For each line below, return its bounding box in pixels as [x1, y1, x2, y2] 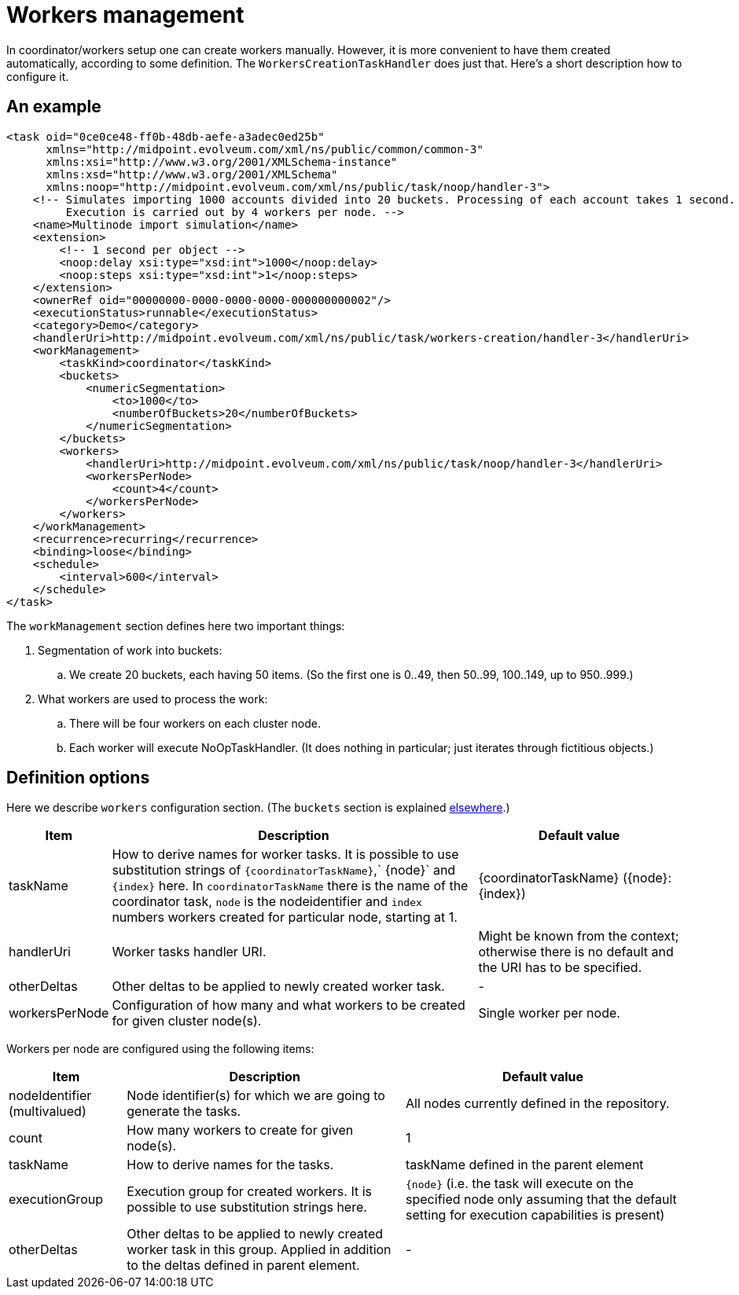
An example [6, 97, 101, 117]
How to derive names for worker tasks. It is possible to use [112, 846, 459, 863]
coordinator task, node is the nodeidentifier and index [112, 893, 422, 910]
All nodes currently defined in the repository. [406, 1095, 670, 1112]
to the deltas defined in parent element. [127, 1257, 360, 1274]
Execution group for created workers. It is [127, 1183, 372, 1200]
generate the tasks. [127, 1103, 241, 1120]
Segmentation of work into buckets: [38, 643, 222, 657]
